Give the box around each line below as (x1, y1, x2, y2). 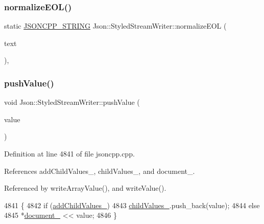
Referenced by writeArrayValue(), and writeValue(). (4, 183, 166, 193)
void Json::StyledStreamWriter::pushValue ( (4, 97, 140, 107)
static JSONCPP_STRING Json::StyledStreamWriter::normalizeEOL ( (4, 20, 227, 31)
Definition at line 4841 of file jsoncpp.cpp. (4, 148, 135, 159)
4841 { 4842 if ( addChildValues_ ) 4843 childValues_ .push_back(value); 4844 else (4, 199, 260, 210)
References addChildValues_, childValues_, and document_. (4, 165, 195, 176)
